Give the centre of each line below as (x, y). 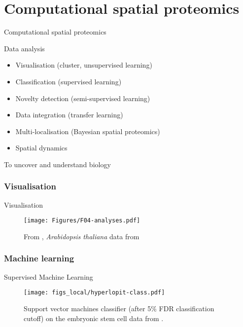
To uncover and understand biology (57, 164)
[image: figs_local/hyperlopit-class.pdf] (94, 293)
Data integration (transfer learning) (69, 115)
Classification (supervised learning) (69, 81)
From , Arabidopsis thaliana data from (82, 236)
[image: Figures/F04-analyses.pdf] (82, 221)
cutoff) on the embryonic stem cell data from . (94, 318)
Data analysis (24, 48)
